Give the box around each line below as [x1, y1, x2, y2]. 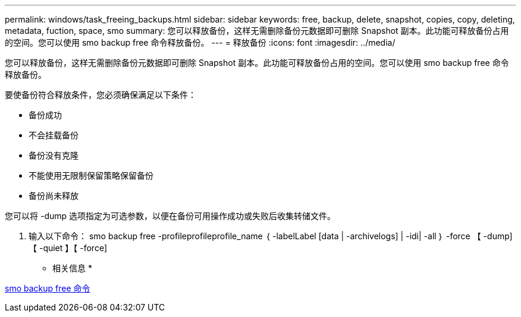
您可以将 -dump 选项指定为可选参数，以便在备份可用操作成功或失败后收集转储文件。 [5, 211, 335, 221]
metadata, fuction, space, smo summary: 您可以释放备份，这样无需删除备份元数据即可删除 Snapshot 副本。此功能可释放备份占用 [5, 26, 509, 36]
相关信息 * [52, 263, 92, 273]
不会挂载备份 [29, 130, 79, 140]
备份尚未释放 [29, 191, 79, 201]
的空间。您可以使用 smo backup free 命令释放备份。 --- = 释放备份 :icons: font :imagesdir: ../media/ [5, 37, 396, 47]
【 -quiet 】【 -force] [29, 243, 107, 253]
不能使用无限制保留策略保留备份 [29, 170, 153, 180]
